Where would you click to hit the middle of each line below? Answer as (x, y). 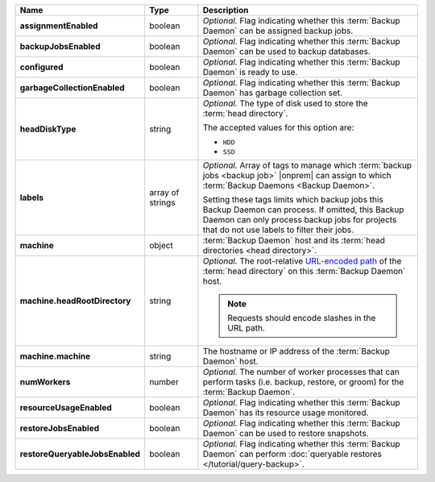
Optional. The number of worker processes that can (301, 372)
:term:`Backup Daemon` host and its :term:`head (294, 240)
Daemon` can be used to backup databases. (286, 51)
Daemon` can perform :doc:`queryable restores (292, 454)
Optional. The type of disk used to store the (285, 103)
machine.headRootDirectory (75, 301)
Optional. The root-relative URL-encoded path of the (302, 261)
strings (163, 203)
